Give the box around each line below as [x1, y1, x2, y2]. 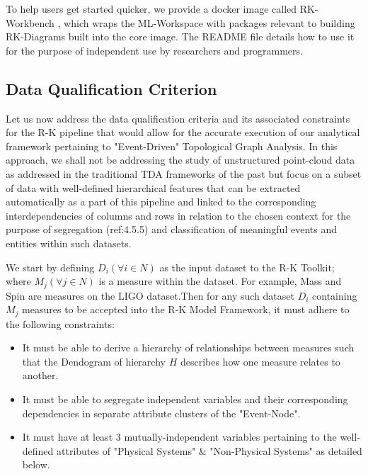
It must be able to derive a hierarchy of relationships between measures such [22, 340, 355, 355]
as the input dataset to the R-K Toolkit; [159, 259, 335, 274]
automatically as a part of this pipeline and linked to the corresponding [6, 194, 316, 209]
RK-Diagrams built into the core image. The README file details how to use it [6, 29, 355, 44]
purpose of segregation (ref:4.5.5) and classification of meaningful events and [6, 222, 337, 237]
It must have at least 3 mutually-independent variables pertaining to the [22, 429, 337, 444]
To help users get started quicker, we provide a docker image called [6, 1, 297, 16]
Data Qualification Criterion [6, 77, 217, 99]
